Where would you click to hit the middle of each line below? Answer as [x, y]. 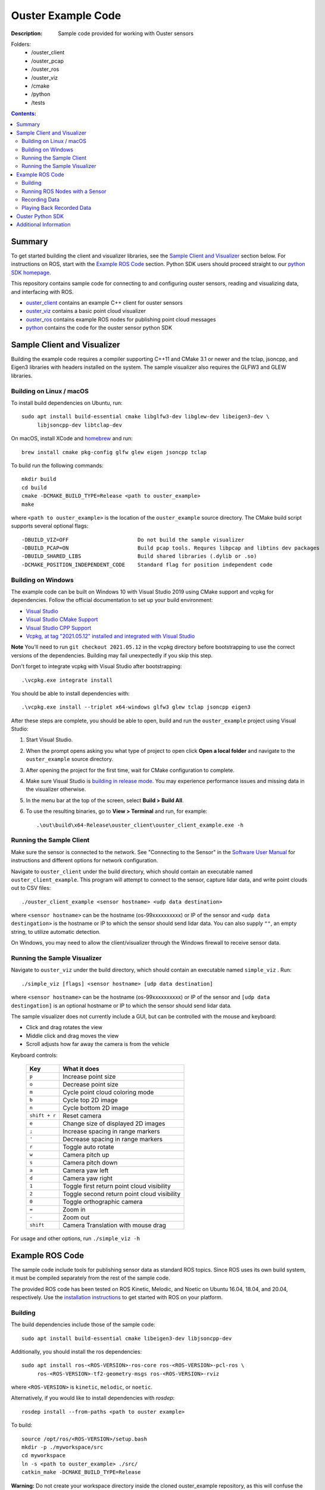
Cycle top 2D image [90, 1100]
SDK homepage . [31, 272]
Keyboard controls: [34, 1055]
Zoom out [76, 1217]
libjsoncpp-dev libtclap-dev [79, 425]
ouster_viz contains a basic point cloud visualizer [86, 311]
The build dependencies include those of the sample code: [83, 1325]
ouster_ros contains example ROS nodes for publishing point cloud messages [121, 319]
